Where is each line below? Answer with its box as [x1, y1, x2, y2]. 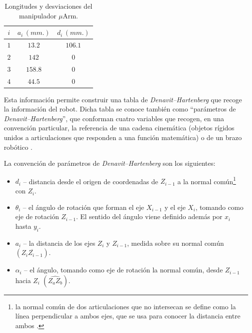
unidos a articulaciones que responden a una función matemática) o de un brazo [4, 132, 242, 143]
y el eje [164, 202, 186, 212]
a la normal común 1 [177, 174, 236, 186]
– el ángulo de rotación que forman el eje [23, 202, 144, 212]
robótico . [4, 142, 32, 152]
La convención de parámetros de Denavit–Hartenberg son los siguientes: [4, 158, 216, 168]
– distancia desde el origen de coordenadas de [23, 176, 158, 186]
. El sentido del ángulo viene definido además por [76, 211, 222, 222]
